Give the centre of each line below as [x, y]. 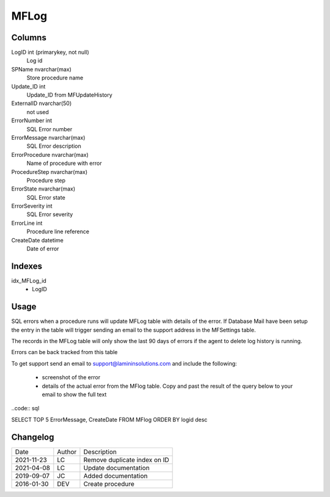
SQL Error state [46, 197]
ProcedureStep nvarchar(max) [50, 172]
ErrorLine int [27, 223]
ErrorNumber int [32, 121]
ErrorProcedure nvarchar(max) [50, 154]
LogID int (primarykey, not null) [50, 53]
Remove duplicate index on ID [126, 460]
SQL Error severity [50, 214]
